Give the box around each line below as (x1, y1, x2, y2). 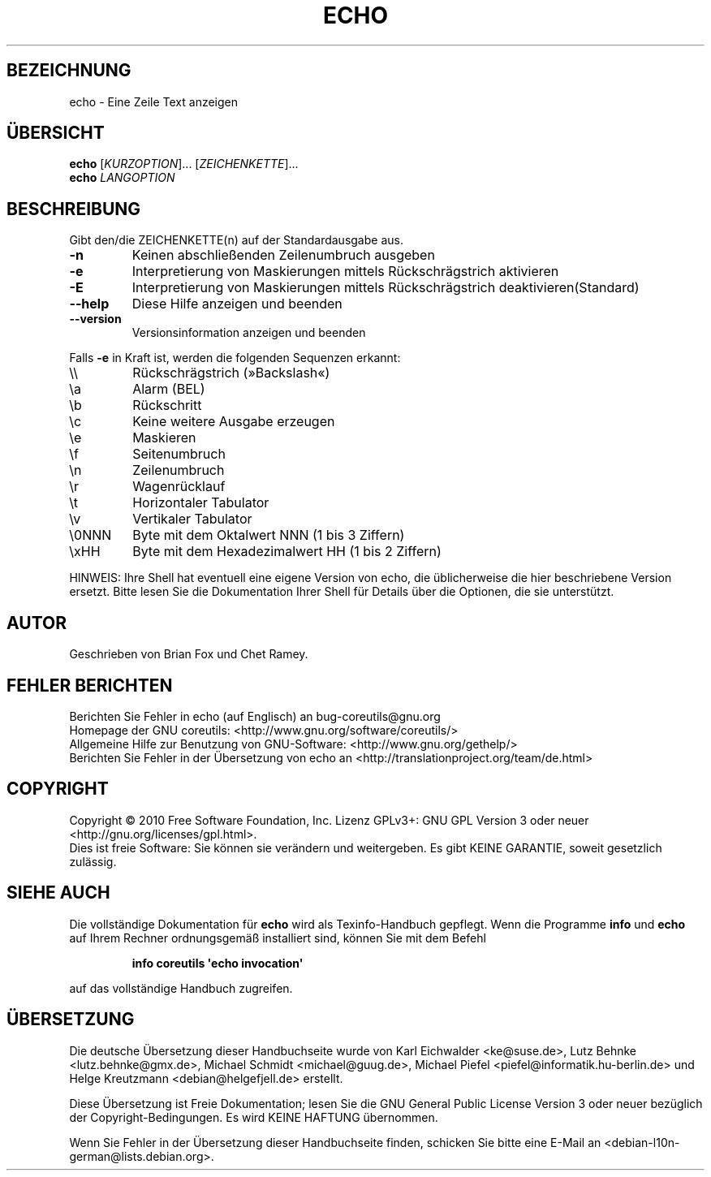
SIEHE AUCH (6, 882, 110, 903)
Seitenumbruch (132, 446, 226, 463)
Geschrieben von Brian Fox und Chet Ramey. (69, 647, 308, 662)
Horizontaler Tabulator (132, 494, 269, 511)
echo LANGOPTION (69, 170, 175, 185)
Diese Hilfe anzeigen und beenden (131, 295, 343, 313)
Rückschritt (132, 397, 202, 414)
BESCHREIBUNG (6, 198, 141, 219)
